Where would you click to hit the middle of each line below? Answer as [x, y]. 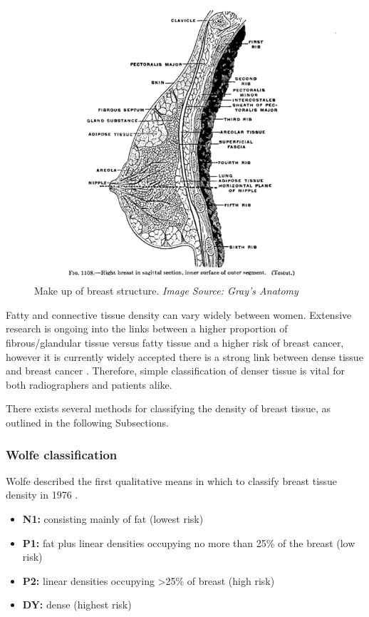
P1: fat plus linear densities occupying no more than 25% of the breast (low [189, 542]
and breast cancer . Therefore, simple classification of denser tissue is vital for [176, 371]
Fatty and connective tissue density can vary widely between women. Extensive [179, 314]
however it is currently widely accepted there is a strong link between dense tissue [184, 356]
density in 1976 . [42, 495]
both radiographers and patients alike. [89, 384]
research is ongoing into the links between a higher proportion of [147, 328]
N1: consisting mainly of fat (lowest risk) [113, 518]
